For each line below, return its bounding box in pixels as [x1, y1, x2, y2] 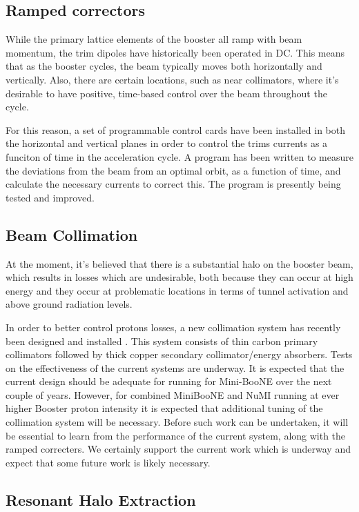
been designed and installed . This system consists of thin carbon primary [6, 333, 318, 348]
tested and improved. [6, 190, 95, 204]
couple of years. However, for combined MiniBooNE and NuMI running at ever [6, 387, 340, 402]
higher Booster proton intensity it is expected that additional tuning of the [6, 401, 323, 415]
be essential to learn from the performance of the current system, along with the [6, 428, 346, 442]
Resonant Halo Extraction [6, 489, 196, 510]
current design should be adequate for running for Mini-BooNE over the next [6, 374, 332, 388]
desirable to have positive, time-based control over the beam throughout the [6, 86, 327, 100]
